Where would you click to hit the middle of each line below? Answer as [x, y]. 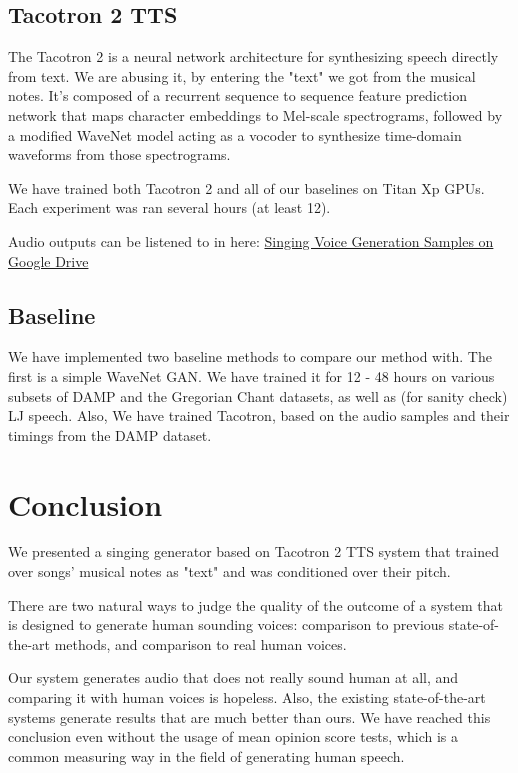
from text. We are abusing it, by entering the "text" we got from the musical [242, 75]
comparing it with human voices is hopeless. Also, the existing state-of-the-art [247, 697]
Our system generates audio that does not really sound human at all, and [233, 677]
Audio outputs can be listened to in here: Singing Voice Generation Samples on [251, 240]
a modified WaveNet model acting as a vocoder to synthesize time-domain [235, 134]
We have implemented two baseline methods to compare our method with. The [250, 356]
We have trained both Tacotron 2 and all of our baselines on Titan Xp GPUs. [246, 187]
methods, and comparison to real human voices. [200, 643]
